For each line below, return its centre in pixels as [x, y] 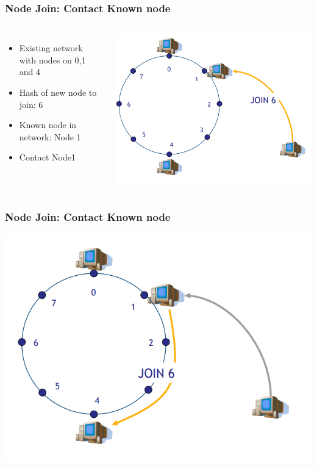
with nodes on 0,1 [52, 59]
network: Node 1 [50, 136]
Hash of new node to [58, 92]
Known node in [48, 125]
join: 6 [31, 104]
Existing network [51, 48]
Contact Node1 [47, 157]
